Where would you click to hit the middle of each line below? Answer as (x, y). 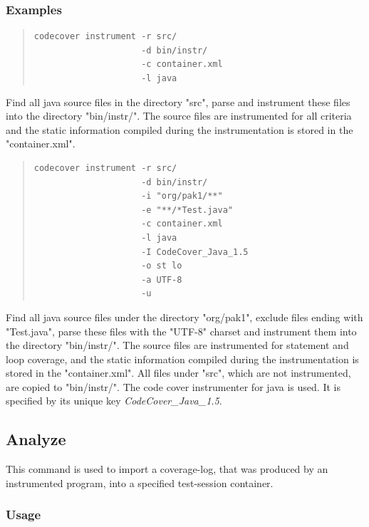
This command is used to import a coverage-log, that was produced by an (167, 469)
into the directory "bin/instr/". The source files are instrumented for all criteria (179, 116)
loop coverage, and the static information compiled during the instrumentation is (182, 359)
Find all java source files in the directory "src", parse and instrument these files (178, 101)
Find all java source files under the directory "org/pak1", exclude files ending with (184, 317)
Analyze (36, 439)
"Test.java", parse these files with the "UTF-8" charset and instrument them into (181, 331)
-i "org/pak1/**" (182, 196)
